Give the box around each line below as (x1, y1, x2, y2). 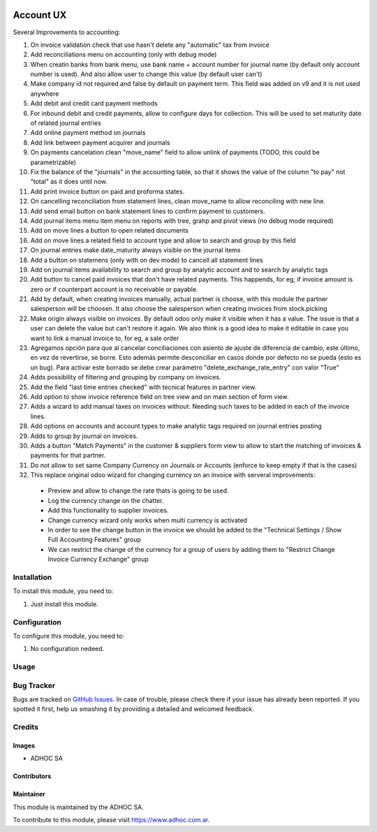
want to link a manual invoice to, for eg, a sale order (30, 334, 179, 342)
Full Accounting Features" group (47, 535, 141, 544)
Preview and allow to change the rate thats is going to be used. (47, 486, 230, 495)
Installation (13, 572, 52, 582)
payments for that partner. (30, 451, 106, 460)
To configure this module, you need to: (13, 632, 125, 640)
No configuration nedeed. (30, 645, 105, 653)
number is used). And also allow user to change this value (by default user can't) (30, 70, 263, 78)
